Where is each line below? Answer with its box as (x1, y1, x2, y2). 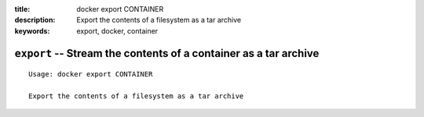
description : (14, 16, 56, 25)
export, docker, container (76, 26, 159, 35)
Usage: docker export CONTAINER (28, 70, 153, 79)
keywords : (14, 26, 50, 35)
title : (14, 5, 31, 13)
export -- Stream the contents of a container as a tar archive (14, 47, 320, 60)
